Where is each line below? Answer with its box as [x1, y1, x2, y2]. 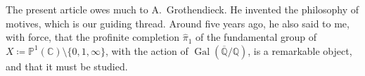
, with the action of [105, 43, 188, 58]
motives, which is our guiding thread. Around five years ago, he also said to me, [6, 15, 350, 30]
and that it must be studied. [6, 58, 128, 73]
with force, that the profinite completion [6, 30, 180, 44]
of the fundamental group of [196, 30, 317, 44]
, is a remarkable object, [248, 43, 352, 58]
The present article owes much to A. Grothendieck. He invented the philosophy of [6, 2, 359, 17]
